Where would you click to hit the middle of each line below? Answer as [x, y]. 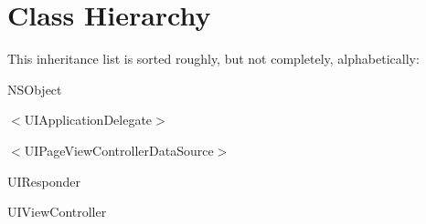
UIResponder [44, 181]
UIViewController [57, 212]
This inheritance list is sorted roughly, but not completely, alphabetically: [213, 59]
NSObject [35, 89]
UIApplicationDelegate [88, 120]
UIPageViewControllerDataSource [119, 150]
